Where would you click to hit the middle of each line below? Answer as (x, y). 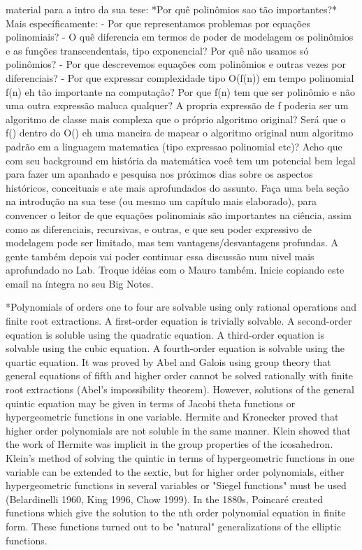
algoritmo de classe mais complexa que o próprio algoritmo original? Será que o (176, 119)
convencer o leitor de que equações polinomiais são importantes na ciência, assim (179, 214)
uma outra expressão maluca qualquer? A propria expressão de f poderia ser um (177, 105)
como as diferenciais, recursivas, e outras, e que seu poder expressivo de (159, 228)
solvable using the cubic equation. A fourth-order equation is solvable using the (175, 348)
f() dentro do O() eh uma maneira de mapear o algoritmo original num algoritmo (180, 133)
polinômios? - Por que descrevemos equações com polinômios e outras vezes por (176, 64)
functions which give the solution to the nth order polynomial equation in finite (176, 513)
